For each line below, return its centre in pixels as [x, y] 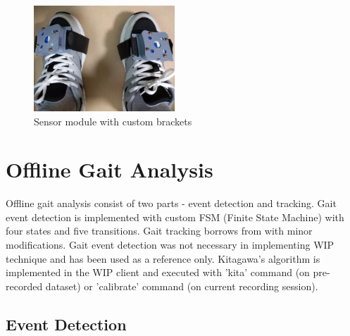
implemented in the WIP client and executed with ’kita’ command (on [158, 272]
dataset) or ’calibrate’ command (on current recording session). [182, 286]
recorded [24, 286]
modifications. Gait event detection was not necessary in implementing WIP [170, 245]
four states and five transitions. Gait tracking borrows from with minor [159, 231]
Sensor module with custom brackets [113, 121]
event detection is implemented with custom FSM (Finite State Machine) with [175, 217]
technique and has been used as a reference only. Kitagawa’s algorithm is [163, 258]
